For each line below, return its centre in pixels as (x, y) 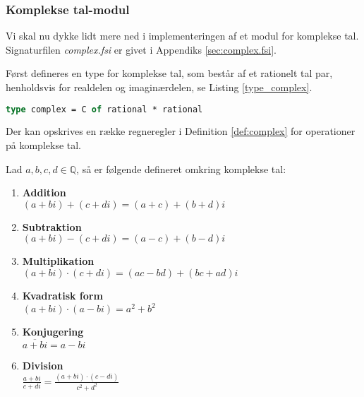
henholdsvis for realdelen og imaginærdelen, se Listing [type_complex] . (159, 87)
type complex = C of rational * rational (104, 109)
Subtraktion (52, 226)
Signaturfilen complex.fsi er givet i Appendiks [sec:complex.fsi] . (141, 49)
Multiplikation (58, 261)
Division (43, 365)
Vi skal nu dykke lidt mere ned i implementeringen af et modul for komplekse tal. (182, 36)
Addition (44, 192)
